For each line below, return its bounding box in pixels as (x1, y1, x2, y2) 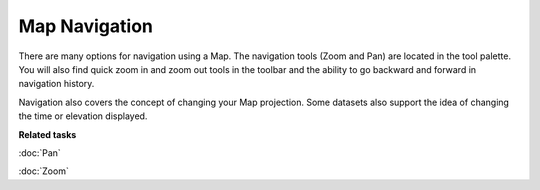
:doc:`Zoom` (18, 165, 69, 177)
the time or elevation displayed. (18, 110, 148, 122)
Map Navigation (18, 15, 154, 37)
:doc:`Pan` (18, 146, 62, 159)
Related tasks (18, 128, 77, 140)
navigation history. (18, 78, 95, 90)
